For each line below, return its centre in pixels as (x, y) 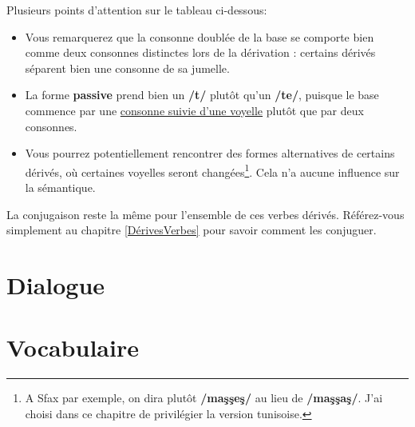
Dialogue (56, 284)
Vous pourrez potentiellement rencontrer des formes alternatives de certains (210, 153)
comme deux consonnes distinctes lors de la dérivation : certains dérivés (200, 52)
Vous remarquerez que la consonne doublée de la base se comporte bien (200, 36)
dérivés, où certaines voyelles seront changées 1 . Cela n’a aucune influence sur (212, 170)
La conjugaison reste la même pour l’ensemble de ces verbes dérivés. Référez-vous (206, 214)
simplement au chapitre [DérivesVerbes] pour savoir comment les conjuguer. (192, 230)
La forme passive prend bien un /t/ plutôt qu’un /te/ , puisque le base (202, 95)
